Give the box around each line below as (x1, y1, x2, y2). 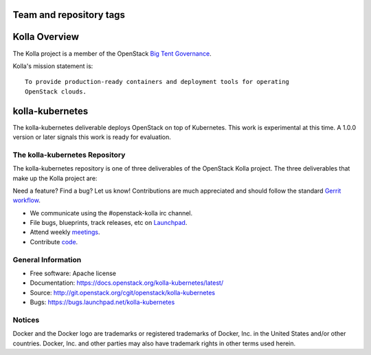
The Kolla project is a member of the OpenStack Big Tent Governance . (12, 49, 212, 58)
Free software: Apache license (30, 269, 117, 278)
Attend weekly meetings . (30, 228, 100, 237)
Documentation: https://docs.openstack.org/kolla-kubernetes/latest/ (30, 279, 223, 287)
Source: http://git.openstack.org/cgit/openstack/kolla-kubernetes (30, 288, 216, 297)
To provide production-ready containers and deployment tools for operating (25, 78, 290, 86)
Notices (12, 315, 40, 325)
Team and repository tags (12, 9, 125, 21)
